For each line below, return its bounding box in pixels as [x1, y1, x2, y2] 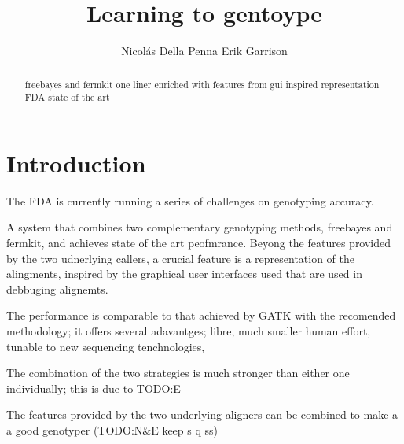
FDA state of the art [24, 91, 110, 104]
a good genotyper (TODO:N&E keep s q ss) [6, 421, 218, 438]
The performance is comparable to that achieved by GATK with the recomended [6, 307, 396, 324]
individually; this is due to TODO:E [6, 379, 181, 396]
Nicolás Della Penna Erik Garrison [121, 43, 288, 59]
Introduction [6, 146, 146, 179]
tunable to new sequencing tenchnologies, [6, 338, 205, 354]
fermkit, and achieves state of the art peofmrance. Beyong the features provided [6, 234, 391, 250]
